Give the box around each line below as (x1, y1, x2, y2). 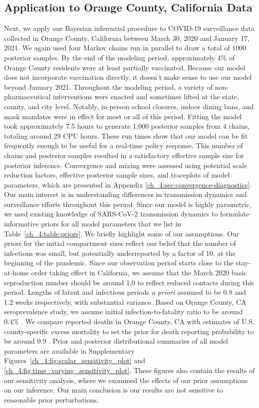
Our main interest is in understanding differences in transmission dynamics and (4, 189, 247, 200)
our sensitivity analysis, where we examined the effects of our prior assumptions (4, 375, 248, 385)
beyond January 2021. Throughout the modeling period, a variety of (4, 81, 213, 92)
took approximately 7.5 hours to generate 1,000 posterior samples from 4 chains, (4, 121, 250, 131)
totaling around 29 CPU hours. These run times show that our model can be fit (4, 130, 248, 141)
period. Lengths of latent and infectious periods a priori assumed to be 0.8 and (4, 287, 246, 297)
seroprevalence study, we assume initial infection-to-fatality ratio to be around (4, 306, 243, 317)
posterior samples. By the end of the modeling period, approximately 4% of (4, 52, 235, 62)
